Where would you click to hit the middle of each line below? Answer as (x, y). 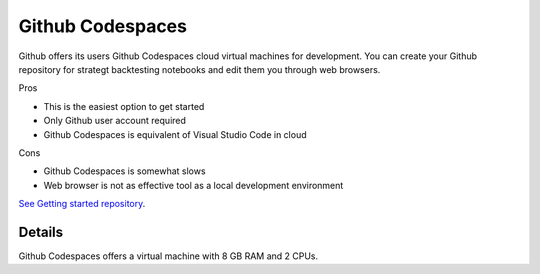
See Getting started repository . (82, 204)
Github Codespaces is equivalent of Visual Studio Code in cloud (175, 134)
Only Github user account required (115, 121)
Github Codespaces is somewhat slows (124, 171)
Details (41, 231)
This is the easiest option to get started (124, 106)
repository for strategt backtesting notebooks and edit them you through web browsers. (199, 69)
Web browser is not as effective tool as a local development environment (193, 185)
